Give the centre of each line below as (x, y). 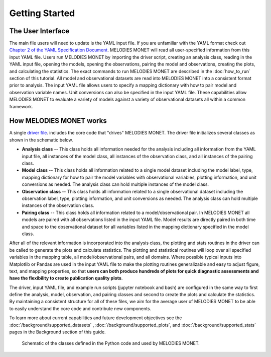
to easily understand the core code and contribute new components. (80, 308)
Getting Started (42, 13)
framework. (21, 106)
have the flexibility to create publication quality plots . (66, 278)
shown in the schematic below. (41, 140)
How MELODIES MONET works (58, 121)
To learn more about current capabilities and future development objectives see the (96, 318)
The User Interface (39, 31)
